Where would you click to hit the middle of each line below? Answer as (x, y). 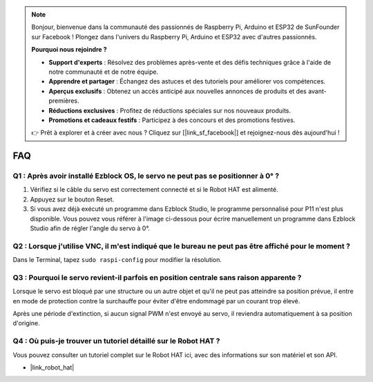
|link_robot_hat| (52, 368)
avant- (317, 91)
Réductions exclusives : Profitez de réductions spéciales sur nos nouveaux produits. (170, 110)
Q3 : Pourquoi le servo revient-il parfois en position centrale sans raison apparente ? (157, 277)
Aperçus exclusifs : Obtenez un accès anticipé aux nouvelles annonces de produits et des (178, 91)
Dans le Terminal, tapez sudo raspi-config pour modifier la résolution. (117, 260)
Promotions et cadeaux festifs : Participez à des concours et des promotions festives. (172, 120)
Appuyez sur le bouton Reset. (72, 199)
